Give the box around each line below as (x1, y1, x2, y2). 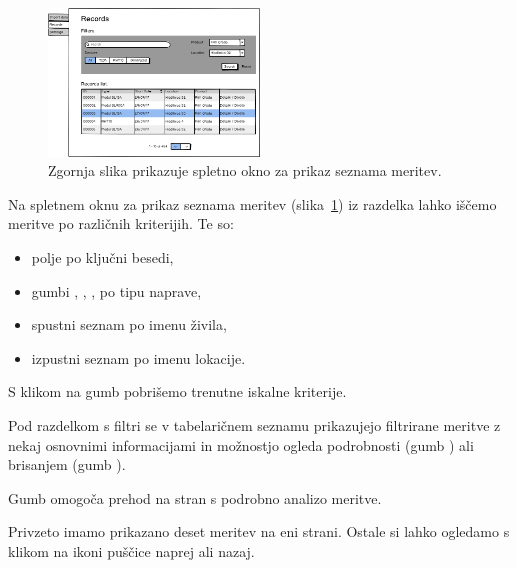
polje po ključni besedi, (31, 247, 174, 268)
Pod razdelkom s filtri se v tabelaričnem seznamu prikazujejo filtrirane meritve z (8, 415, 501, 435)
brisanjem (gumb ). (8, 454, 126, 475)
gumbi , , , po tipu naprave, (31, 280, 202, 301)
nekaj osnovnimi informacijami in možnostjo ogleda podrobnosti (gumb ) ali (8, 434, 474, 455)
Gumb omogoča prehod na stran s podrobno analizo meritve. (8, 487, 382, 508)
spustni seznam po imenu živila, (31, 314, 227, 335)
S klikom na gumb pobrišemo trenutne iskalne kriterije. (8, 381, 347, 402)
